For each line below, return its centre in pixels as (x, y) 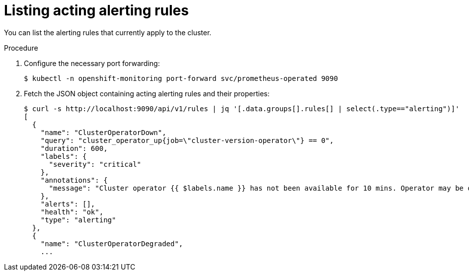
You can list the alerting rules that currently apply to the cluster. (108, 32)
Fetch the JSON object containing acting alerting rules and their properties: (147, 93)
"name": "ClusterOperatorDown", (103, 132)
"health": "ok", (72, 212)
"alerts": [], (68, 204)
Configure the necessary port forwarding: (92, 63)
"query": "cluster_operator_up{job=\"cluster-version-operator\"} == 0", (187, 140)
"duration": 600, (74, 148)
